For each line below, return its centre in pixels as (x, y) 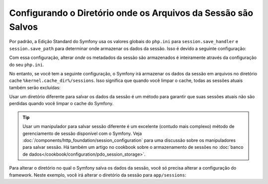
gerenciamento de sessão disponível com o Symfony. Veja (82, 133)
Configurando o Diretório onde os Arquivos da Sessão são (131, 13)
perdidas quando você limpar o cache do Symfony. (61, 104)
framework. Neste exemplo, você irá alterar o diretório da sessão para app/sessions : (98, 175)
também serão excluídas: (35, 87)
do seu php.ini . (27, 64)
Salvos (24, 27)
